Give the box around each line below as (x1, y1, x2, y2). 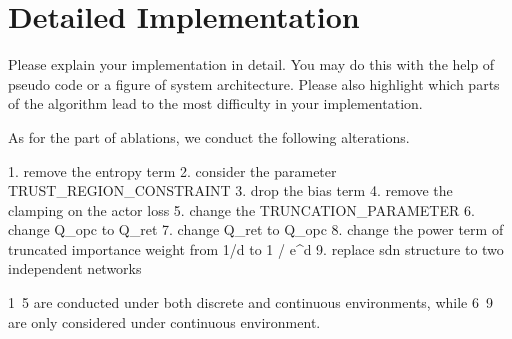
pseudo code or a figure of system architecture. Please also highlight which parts (8, 73, 500, 94)
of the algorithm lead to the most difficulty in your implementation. (8, 93, 423, 114)
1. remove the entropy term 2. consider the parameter (8, 160, 337, 181)
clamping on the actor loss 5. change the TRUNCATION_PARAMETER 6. (8, 199, 475, 220)
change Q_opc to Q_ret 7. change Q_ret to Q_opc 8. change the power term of (8, 219, 504, 240)
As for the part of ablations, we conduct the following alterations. (8, 126, 410, 147)
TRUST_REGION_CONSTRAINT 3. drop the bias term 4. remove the (8, 180, 453, 201)
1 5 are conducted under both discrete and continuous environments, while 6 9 (8, 292, 493, 313)
